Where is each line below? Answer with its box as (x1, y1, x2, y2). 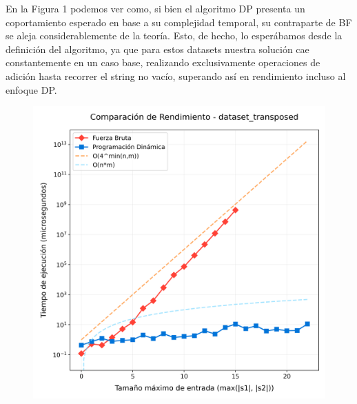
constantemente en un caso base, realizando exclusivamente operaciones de (6, 55, 320, 70)
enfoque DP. (6, 82, 57, 97)
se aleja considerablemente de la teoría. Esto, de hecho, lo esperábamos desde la (6, 28, 343, 43)
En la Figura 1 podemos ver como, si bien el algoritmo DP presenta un (6, 1, 305, 15)
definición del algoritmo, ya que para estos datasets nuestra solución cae (6, 41, 309, 56)
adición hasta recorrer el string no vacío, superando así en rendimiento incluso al (6, 68, 346, 83)
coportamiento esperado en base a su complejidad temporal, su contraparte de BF (6, 14, 352, 29)
